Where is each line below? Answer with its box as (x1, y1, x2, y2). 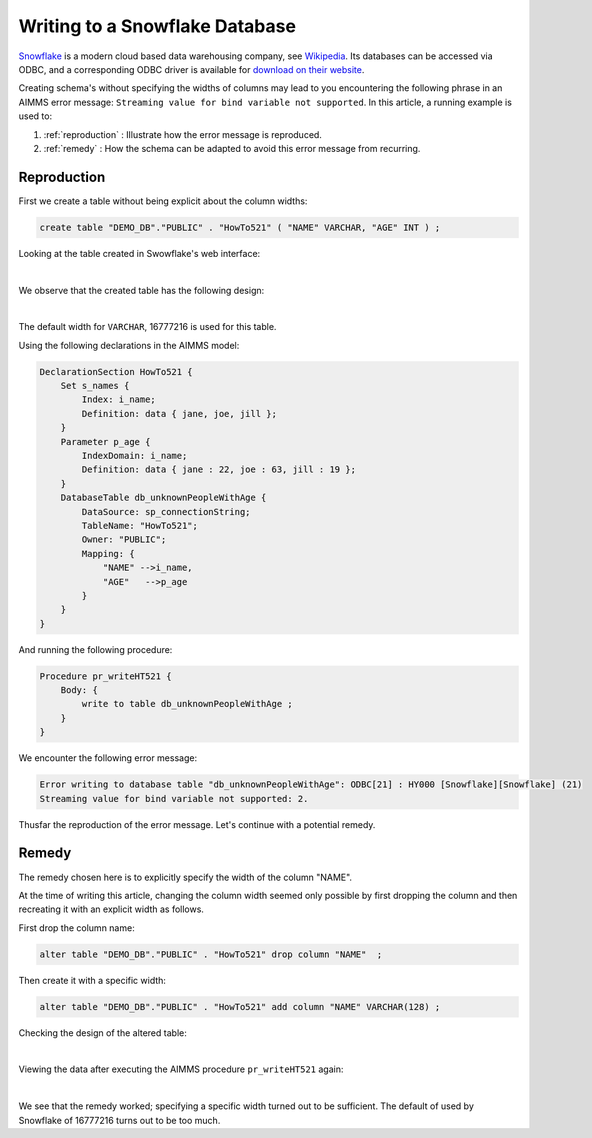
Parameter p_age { (60, 436, 151, 447)
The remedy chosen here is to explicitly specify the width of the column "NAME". (18, 871, 353, 883)
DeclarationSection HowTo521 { (39, 366, 194, 377)
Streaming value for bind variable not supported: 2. (39, 793, 309, 804)
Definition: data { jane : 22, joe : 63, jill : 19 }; (81, 464, 357, 475)
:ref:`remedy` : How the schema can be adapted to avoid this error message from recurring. (43, 142, 421, 154)
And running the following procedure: (18, 643, 173, 655)
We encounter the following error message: (18, 752, 198, 764)
